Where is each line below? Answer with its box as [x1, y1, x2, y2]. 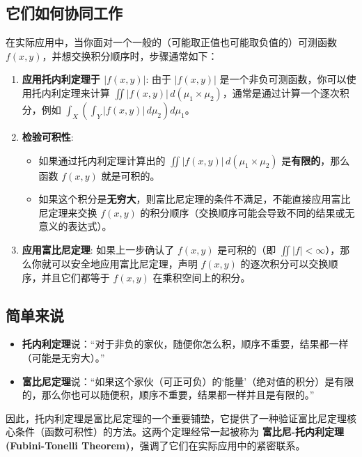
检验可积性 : [22, 129, 74, 144]
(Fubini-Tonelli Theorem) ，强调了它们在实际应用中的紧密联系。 [6, 437, 306, 452]
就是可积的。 [101, 168, 160, 183]
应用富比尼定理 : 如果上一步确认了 [22, 242, 175, 256]
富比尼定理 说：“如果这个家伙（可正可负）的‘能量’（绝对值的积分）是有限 [22, 373, 354, 388]
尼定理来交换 [38, 205, 97, 219]
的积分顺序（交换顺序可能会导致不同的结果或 [140, 205, 345, 219]
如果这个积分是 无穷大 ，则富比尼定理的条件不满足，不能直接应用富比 [38, 192, 351, 206]
